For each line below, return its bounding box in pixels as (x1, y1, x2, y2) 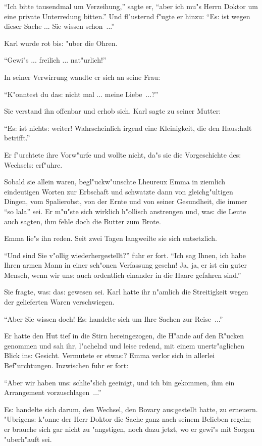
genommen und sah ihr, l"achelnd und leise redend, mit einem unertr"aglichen (4, 340, 244, 351)
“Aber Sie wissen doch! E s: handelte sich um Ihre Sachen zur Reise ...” (4, 313, 223, 324)
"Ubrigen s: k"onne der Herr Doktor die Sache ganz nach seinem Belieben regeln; (4, 414, 251, 424)
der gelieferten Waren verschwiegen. (4, 296, 115, 307)
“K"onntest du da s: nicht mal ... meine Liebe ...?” (4, 88, 159, 99)
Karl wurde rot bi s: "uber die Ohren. (4, 37, 118, 48)
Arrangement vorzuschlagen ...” (4, 387, 101, 398)
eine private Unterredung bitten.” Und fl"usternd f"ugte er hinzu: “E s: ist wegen (4, 11, 250, 21)
